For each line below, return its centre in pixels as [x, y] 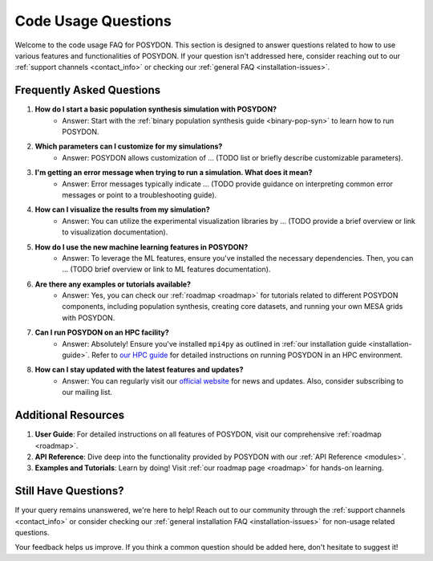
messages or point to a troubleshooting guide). [140, 195]
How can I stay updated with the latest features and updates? [139, 370]
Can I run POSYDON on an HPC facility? [102, 332]
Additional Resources [69, 415]
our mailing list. [87, 392]
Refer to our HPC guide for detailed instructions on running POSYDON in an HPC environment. [247, 355]
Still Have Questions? [69, 491]
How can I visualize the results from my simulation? [122, 209]
